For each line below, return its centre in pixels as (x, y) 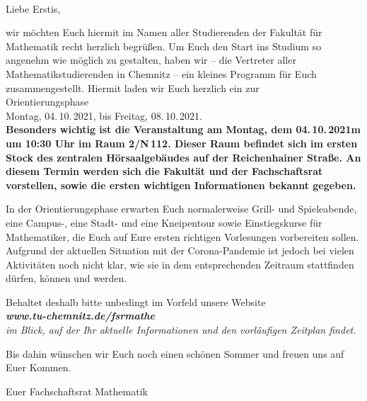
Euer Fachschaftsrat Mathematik (77, 391)
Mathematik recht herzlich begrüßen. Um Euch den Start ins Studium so (164, 46)
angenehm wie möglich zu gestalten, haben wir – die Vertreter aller (151, 60)
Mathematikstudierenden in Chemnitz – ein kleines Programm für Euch (161, 73)
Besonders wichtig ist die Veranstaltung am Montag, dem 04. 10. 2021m (183, 129)
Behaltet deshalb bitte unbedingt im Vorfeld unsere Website (136, 301)
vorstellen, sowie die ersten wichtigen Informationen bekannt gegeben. (181, 185)
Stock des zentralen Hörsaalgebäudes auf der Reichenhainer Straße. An (183, 157)
